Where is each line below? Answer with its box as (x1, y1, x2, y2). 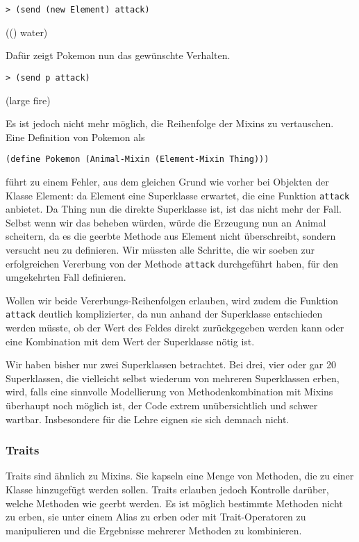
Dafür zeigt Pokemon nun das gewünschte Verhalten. (6, 48, 231, 63)
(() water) (6, 24, 48, 39)
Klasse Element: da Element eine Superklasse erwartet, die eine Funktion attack (6, 188, 350, 202)
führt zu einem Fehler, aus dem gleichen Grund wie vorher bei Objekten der (6, 174, 329, 188)
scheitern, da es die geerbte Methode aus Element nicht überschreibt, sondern (6, 229, 336, 243)
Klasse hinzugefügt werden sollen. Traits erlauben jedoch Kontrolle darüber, (6, 482, 329, 497)
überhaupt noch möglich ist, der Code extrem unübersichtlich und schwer (6, 398, 318, 413)
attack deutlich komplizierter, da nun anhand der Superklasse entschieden (6, 306, 323, 321)
